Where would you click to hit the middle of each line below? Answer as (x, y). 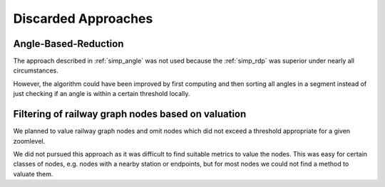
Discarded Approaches (83, 18)
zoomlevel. (29, 141)
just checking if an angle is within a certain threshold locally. (102, 94)
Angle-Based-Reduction (68, 44)
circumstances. (36, 70)
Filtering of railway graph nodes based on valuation (130, 114)
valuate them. (33, 173)
